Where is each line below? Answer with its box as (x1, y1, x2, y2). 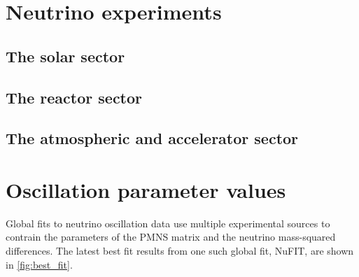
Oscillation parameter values (6, 175, 286, 204)
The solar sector (6, 45, 125, 66)
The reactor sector (6, 86, 143, 108)
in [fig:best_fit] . (6, 257, 73, 271)
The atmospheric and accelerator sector (6, 127, 299, 149)
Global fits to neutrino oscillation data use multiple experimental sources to (6, 215, 330, 230)
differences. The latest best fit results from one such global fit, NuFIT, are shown (6, 243, 354, 258)
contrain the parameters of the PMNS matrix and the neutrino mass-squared (6, 229, 336, 244)
